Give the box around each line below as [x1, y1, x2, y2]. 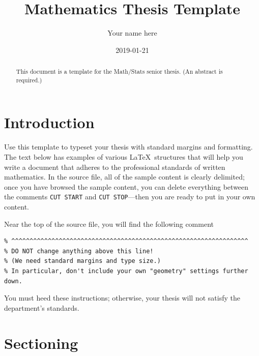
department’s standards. [4, 302, 79, 313]
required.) [16, 75, 42, 84]
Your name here [107, 27, 157, 38]
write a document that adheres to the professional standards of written [4, 161, 225, 172]
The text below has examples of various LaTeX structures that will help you [4, 151, 243, 162]
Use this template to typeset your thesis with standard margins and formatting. [4, 141, 253, 152]
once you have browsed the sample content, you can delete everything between [4, 181, 249, 192]
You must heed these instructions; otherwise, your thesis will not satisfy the [4, 292, 240, 303]
